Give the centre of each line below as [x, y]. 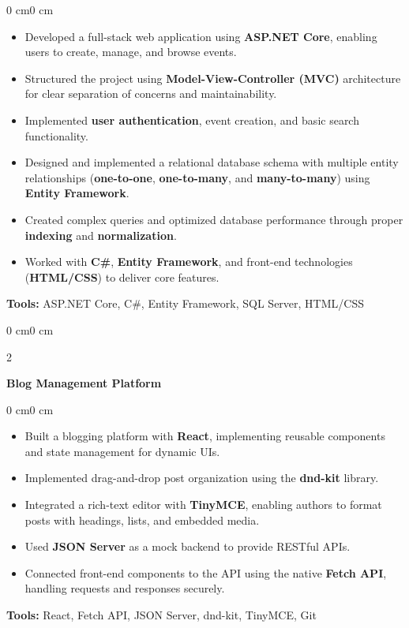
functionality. [56, 135]
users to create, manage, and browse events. [131, 52]
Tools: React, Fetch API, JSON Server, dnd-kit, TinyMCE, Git [161, 615]
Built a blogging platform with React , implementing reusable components [205, 436]
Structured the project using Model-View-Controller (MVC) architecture [213, 78]
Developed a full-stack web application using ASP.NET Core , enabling [201, 36]
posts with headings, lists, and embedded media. [142, 520]
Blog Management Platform [84, 383]
